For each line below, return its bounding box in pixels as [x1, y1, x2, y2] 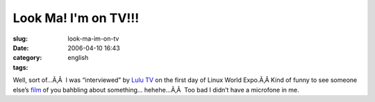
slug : [12, 34, 28, 43]
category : [12, 54, 42, 62]
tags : [12, 63, 28, 72]
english [67, 54, 89, 62]
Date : [12, 43, 29, 52]
